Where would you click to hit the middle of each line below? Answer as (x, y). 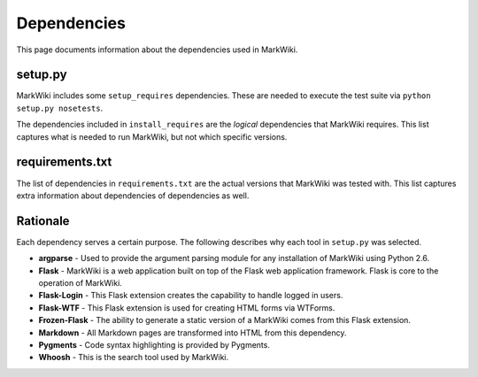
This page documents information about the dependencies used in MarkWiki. (157, 50)
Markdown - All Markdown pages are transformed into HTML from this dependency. (193, 333)
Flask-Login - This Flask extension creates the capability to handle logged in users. (191, 296)
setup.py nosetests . (60, 108)
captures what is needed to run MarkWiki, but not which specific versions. (152, 136)
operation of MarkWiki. (81, 283)
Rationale (43, 221)
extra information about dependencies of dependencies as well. (133, 196)
